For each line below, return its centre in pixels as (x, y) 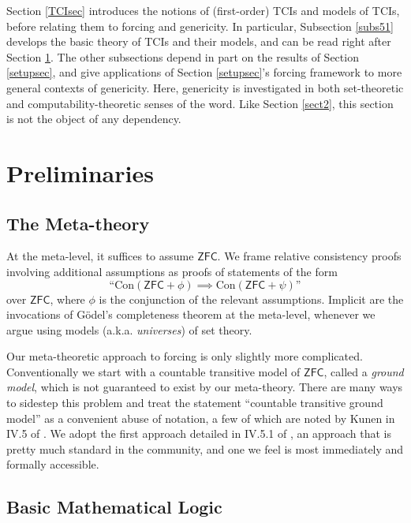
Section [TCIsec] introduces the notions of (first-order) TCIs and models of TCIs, (203, 10)
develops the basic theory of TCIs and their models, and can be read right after (199, 41)
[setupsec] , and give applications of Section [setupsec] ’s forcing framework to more (204, 72)
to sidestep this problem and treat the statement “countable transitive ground (195, 403)
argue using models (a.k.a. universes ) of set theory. (129, 329)
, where (67, 299)
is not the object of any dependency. (94, 119)
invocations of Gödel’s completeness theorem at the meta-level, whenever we (191, 314)
